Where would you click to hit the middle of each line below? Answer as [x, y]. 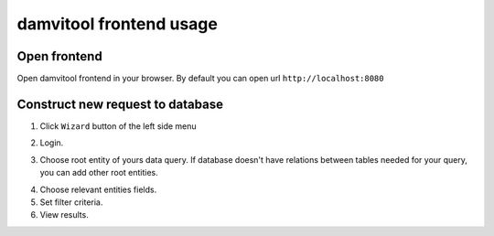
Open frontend [59, 56]
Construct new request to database [120, 104]
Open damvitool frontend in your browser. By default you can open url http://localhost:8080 [200, 79]
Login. [52, 143]
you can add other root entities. [99, 173]
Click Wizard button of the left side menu [118, 126]
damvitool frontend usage [118, 24]
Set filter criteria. [71, 202]
